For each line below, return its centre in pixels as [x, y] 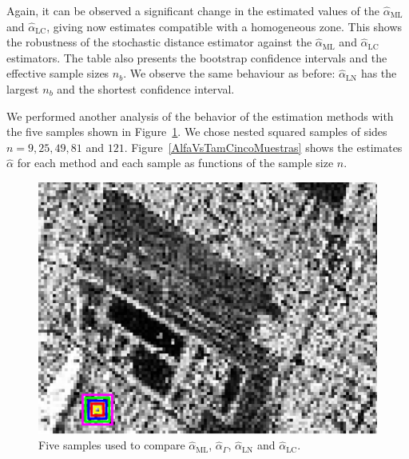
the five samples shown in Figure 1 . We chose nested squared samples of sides [197, 132]
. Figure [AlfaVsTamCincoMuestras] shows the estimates [263, 147]
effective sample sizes [58, 73]
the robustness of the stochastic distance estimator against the [159, 42]
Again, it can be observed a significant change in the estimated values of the [193, 10]
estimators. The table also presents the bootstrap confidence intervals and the [197, 57]
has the [379, 73]
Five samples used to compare [112, 445]
